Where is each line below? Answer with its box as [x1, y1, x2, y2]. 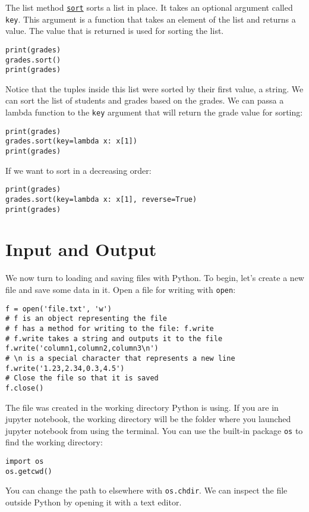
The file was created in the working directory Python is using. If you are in [5, 401, 279, 413]
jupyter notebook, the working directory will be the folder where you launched [5, 413, 291, 425]
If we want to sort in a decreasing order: [5, 164, 152, 176]
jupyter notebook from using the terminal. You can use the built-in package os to [5, 424, 303, 436]
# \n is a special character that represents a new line [5, 354, 235, 363]
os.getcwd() [5, 467, 52, 476]
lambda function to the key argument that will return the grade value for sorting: [5, 106, 303, 118]
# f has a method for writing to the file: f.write [5, 324, 214, 333]
